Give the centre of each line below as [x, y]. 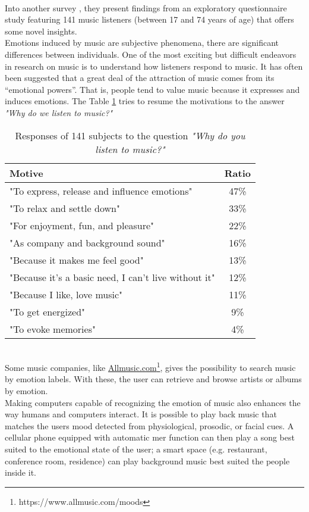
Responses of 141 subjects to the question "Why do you [130, 135]
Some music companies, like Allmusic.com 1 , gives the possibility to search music [150, 366]
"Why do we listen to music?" [59, 112]
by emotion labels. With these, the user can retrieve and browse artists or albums [153, 379]
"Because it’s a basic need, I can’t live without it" [112, 277]
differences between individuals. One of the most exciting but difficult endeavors [151, 54]
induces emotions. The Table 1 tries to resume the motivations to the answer [145, 101]
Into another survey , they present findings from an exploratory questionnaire [146, 7]
